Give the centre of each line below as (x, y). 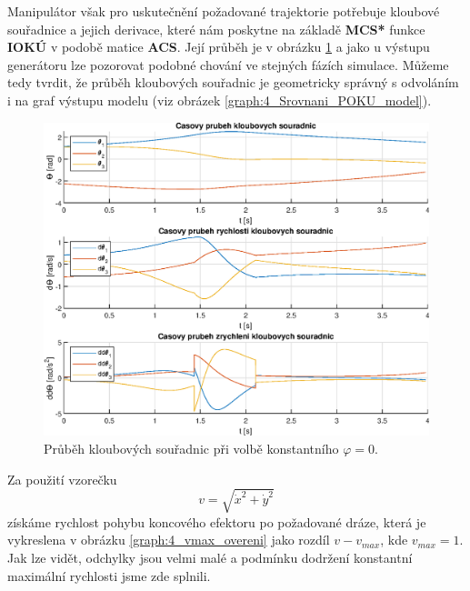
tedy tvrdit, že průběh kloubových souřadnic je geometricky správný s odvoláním (233, 82)
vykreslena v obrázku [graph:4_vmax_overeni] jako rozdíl (169, 540)
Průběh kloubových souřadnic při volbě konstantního (191, 449)
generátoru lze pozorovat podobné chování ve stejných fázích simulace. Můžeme (228, 64)
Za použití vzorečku (62, 479)
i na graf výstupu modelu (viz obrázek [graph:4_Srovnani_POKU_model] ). (220, 100)
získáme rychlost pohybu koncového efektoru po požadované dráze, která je (217, 521)
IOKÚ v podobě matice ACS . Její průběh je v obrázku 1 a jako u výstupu (219, 47)
